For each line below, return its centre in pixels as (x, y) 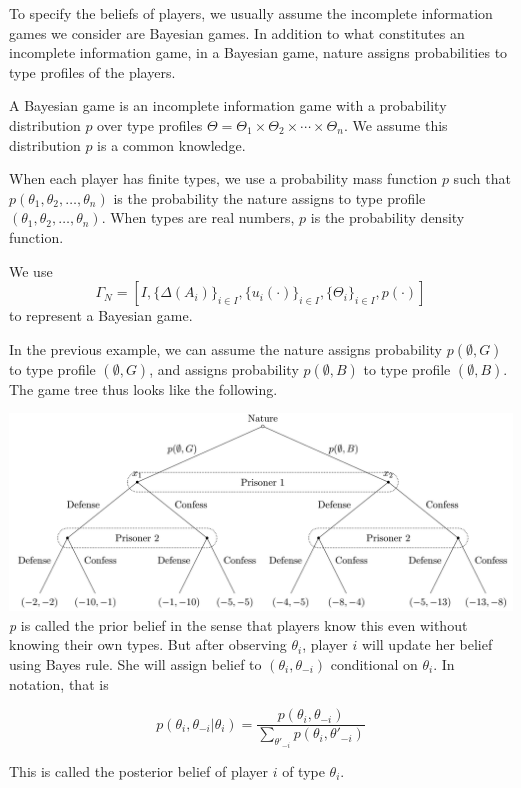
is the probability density (387, 217)
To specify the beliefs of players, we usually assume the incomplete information (251, 13)
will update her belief (427, 644)
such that (482, 178)
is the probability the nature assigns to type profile (269, 197)
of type (303, 770)
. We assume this (395, 124)
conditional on (374, 663)
